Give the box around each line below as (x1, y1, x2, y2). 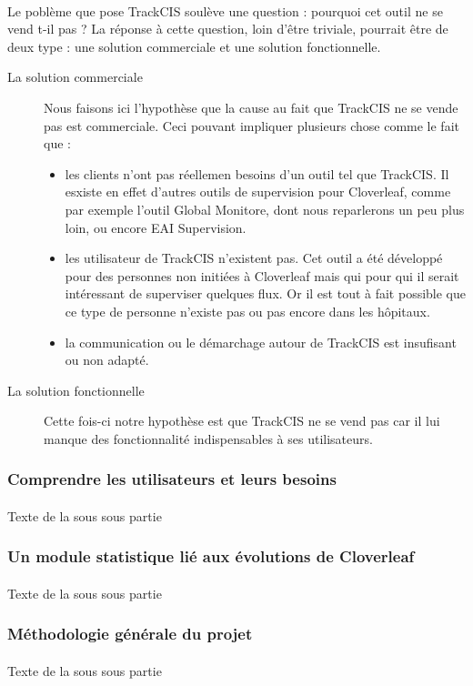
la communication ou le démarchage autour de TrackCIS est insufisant (65, 332, 457, 351)
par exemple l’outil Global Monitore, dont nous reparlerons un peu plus (65, 199, 465, 218)
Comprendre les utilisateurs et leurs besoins (7, 468, 337, 490)
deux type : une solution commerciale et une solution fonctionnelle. (7, 36, 381, 55)
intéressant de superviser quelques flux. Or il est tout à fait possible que (65, 284, 467, 303)
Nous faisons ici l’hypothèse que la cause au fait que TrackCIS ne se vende (44, 97, 458, 116)
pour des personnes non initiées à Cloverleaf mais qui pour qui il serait (65, 266, 459, 285)
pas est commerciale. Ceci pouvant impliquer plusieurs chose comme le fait (44, 116, 459, 135)
